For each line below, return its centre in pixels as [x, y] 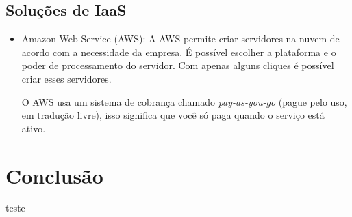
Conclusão [54, 175]
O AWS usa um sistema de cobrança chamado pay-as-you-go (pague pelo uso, [184, 101]
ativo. [34, 128]
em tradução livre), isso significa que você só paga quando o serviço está [173, 115]
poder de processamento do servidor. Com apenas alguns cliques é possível [178, 65]
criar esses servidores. [66, 78]
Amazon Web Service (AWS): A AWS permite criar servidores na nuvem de [180, 39]
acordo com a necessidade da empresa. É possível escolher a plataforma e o [179, 52]
